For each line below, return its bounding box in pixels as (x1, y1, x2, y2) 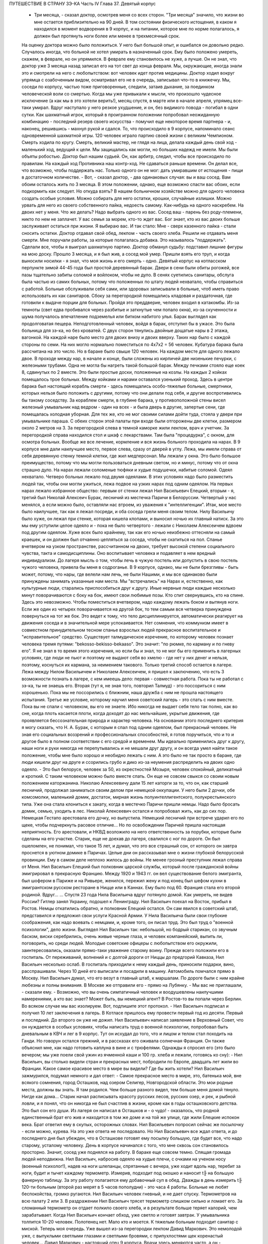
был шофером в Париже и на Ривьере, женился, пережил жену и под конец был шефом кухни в (21, 877, 227, 883)
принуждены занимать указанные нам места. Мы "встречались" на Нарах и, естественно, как (21, 578, 223, 584)
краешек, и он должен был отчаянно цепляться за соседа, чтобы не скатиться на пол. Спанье (21, 536, 223, 542)
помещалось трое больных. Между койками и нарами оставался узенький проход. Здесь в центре (21, 376, 233, 382)
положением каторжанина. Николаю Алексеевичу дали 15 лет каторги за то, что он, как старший (21, 780, 229, 786)
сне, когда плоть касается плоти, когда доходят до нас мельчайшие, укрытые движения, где (21, 711, 220, 717)
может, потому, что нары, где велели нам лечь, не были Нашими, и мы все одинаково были (21, 571, 217, 577)
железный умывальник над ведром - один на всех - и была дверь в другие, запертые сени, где (21, 404, 225, 410)
